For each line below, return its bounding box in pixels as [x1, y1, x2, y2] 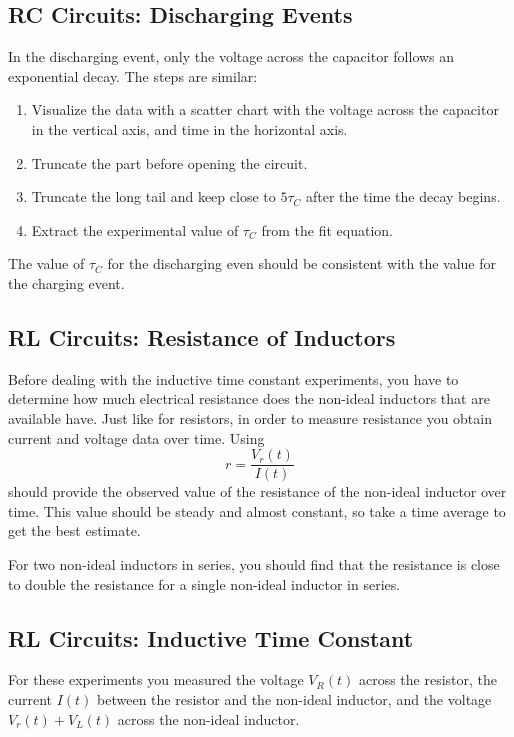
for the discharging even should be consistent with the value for [107, 253, 497, 274]
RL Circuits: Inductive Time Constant [8, 622, 414, 653]
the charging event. [8, 272, 125, 293]
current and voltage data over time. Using [8, 427, 265, 448]
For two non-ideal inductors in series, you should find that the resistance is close [8, 553, 500, 574]
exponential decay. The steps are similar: [8, 65, 258, 86]
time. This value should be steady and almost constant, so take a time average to [8, 500, 506, 521]
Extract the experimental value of [31, 219, 239, 240]
